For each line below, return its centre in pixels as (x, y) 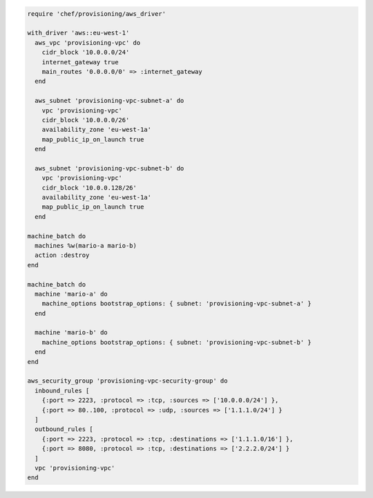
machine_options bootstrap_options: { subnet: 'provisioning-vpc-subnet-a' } (177, 304)
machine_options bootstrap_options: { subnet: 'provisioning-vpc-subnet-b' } (177, 342)
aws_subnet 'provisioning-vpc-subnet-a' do (109, 101)
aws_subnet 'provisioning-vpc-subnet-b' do (109, 168)
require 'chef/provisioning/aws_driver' (96, 13)
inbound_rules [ (62, 391)
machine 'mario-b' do (71, 333)
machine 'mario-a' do (71, 294)
